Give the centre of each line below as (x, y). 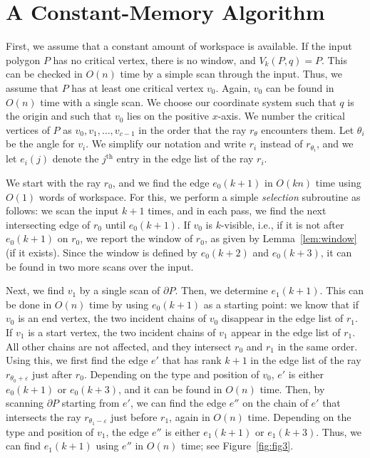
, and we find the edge (161, 182)
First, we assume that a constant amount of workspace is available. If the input (179, 46)
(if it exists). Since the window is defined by (102, 252)
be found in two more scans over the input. (100, 266)
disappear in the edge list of (282, 318)
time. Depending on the (299, 416)
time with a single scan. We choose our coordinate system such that (188, 102)
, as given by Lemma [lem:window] (281, 238)
